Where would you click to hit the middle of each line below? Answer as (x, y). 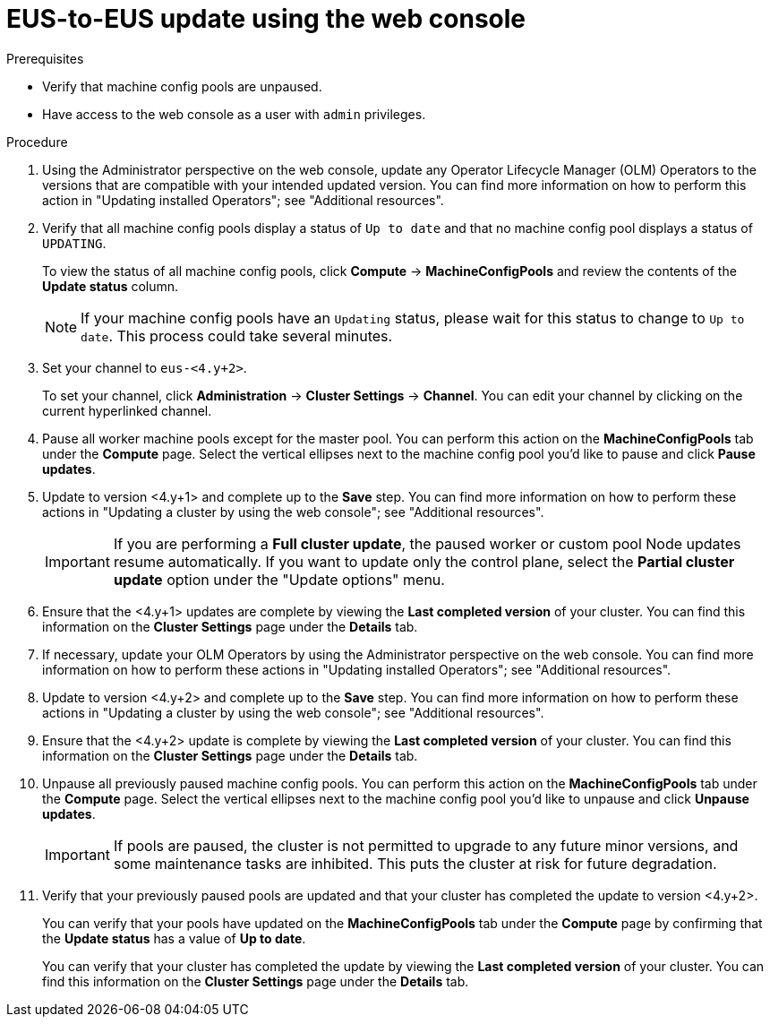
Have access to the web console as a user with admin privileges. (234, 114)
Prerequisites (45, 58)
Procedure (37, 142)
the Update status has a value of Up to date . (174, 938)
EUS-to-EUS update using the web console (266, 19)
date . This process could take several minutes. (237, 336)
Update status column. (111, 286)
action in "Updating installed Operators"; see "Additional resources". (243, 200)
